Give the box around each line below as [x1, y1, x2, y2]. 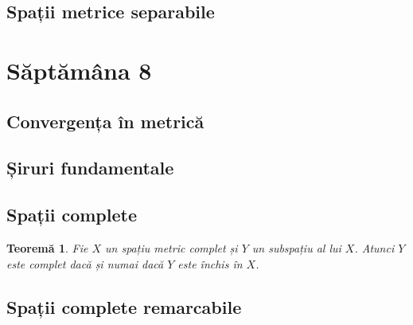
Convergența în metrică [6, 108, 205, 133]
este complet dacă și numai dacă [6, 255, 164, 272]
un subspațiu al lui [251, 239, 341, 256]
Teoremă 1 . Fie [6, 239, 88, 256]
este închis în [177, 255, 243, 272]
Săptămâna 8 [6, 53, 152, 86]
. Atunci [354, 239, 395, 256]
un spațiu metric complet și [105, 239, 238, 256]
